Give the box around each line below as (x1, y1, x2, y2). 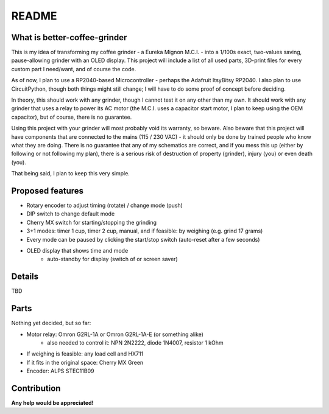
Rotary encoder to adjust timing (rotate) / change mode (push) (26, 202, 183, 209)
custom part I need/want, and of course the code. (11, 65, 136, 72)
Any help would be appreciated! (11, 399, 94, 407)
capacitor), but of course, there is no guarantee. (11, 113, 132, 121)
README (11, 9, 57, 23)
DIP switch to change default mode (26, 210, 115, 217)
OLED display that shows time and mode (26, 247, 129, 254)
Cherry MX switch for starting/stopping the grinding (26, 219, 157, 226)
